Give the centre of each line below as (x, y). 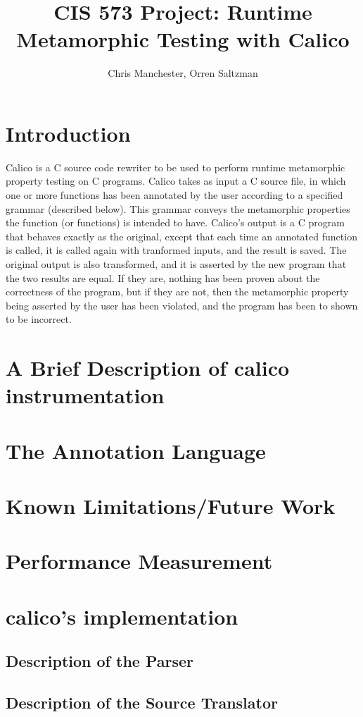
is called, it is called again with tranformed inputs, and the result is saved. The (176, 250)
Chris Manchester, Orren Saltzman (183, 73)
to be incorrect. (39, 319)
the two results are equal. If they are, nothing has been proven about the (163, 277)
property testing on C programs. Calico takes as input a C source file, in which (176, 181)
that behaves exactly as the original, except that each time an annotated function (181, 236)
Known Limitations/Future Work (171, 506)
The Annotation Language (136, 450)
